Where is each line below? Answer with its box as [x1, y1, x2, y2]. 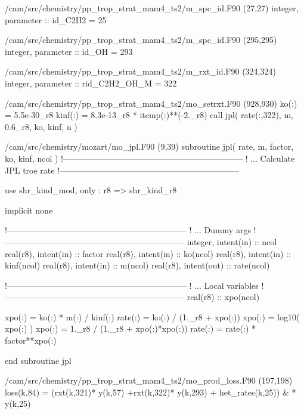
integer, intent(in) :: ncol [187, 235, 277, 248]
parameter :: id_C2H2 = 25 [5, 13, 107, 26]
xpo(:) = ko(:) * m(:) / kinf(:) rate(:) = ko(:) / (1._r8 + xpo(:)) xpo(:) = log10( [5, 310, 300, 323]
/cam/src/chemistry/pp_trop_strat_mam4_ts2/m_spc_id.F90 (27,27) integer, [5, 2, 299, 14]
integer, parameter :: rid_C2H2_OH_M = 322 [5, 76, 177, 89]
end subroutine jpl [5, 354, 72, 366]
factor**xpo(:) [5, 334, 57, 347]
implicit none [5, 203, 53, 216]
